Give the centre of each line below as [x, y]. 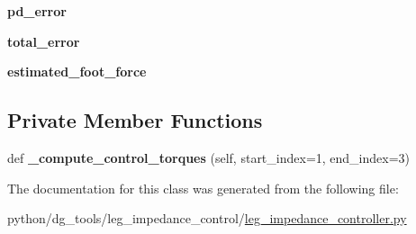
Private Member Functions [135, 120]
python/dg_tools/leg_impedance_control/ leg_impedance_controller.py [207, 218]
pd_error [37, 11]
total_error [44, 41]
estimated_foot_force [77, 72]
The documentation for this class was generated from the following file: [203, 188]
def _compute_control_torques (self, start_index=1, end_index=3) [209, 157]
